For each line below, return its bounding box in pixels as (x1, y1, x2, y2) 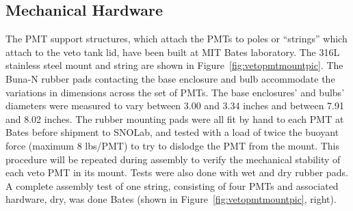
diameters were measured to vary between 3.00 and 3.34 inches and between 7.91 (5, 98, 344, 113)
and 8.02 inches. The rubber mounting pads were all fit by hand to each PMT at (5, 111, 344, 126)
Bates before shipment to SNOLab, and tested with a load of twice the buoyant (5, 125, 339, 139)
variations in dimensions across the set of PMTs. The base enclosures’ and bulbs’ (5, 85, 345, 99)
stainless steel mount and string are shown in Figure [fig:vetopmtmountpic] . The (5, 58, 343, 72)
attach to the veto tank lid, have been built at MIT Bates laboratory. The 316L (5, 44, 340, 59)
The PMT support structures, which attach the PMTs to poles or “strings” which (5, 31, 348, 46)
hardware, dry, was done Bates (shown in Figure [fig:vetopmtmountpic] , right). (5, 192, 337, 206)
